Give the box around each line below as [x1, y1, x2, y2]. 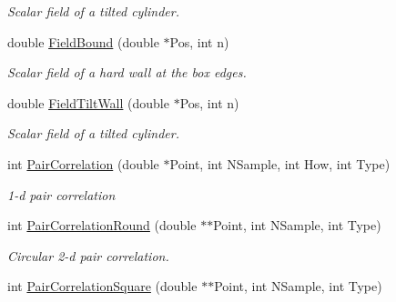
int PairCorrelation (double [7, 154, 159, 173]
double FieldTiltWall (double [7, 93, 169, 112]
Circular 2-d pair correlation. [7, 246, 169, 265]
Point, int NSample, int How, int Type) [169, 154, 391, 173]
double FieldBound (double [7, 32, 159, 51]
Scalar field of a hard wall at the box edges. [7, 63, 247, 82]
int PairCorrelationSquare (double [7, 277, 198, 296]
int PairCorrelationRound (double [7, 216, 197, 235]
